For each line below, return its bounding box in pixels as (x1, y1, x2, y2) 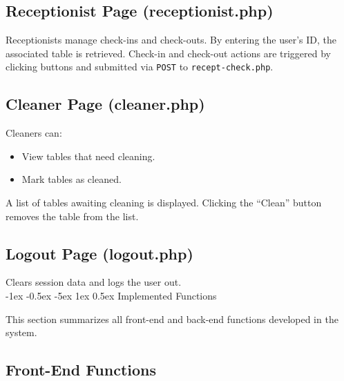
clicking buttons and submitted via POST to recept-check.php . (6, 59, 274, 74)
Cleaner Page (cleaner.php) (6, 93, 205, 115)
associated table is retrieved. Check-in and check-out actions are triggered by (6, 46, 332, 60)
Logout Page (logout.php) (6, 242, 193, 264)
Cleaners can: (6, 126, 62, 140)
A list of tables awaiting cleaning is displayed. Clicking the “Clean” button (6, 195, 322, 210)
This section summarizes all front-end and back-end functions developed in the (6, 311, 338, 326)
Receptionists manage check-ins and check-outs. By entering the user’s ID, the (6, 32, 336, 47)
